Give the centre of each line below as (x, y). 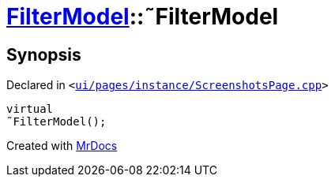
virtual (30, 109)
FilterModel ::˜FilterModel (143, 17)
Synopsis (44, 54)
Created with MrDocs (62, 146)
